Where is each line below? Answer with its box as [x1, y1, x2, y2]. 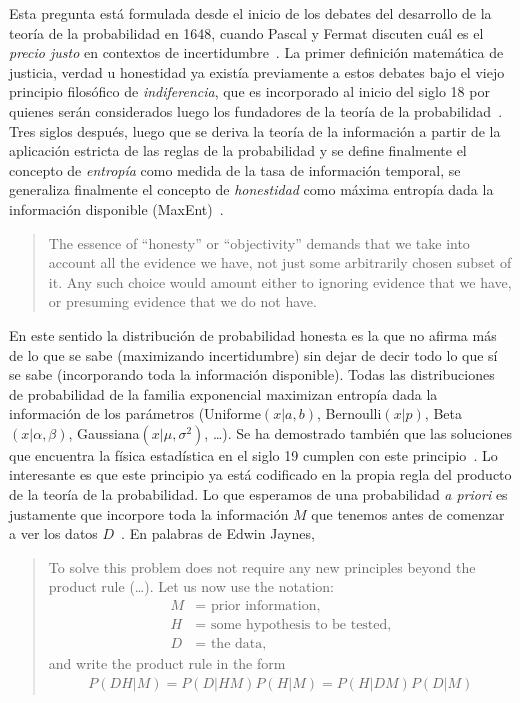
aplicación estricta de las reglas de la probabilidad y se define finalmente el [9, 140, 467, 161]
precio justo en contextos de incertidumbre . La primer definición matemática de [9, 42, 504, 63]
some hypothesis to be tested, [210, 618, 392, 633]
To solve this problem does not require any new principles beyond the [48, 556, 476, 577]
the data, [210, 637, 267, 652]
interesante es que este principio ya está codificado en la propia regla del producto [9, 464, 512, 485]
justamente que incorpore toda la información [9, 503, 289, 524]
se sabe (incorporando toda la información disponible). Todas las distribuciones [9, 364, 495, 385]
